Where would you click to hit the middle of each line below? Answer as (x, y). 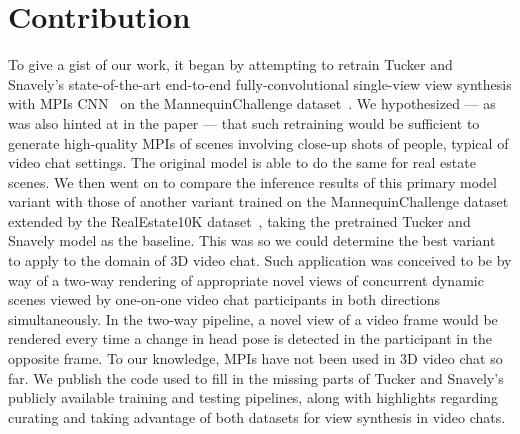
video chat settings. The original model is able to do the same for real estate (242, 162)
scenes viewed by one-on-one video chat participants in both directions (224, 299)
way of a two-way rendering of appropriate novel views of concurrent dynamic (246, 279)
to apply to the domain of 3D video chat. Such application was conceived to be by (260, 260)
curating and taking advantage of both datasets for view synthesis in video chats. (257, 416)
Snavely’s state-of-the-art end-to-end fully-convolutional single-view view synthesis (260, 83)
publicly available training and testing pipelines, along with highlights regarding (253, 397)
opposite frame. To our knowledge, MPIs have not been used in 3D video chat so (255, 358)
